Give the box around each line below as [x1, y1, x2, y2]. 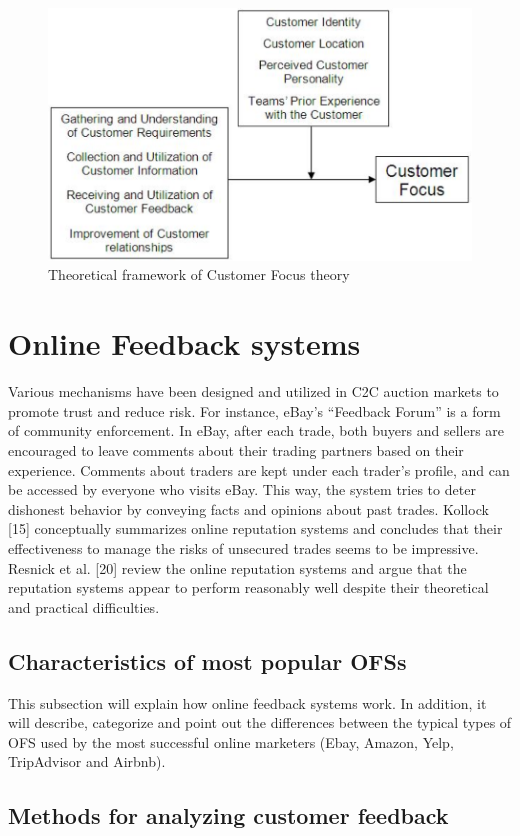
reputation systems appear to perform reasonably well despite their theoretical [8, 577, 489, 598]
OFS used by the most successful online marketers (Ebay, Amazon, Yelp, [8, 731, 454, 752]
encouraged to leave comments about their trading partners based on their [8, 439, 464, 460]
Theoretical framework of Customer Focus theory [48, 264, 350, 285]
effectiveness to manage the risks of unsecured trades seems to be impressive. [8, 537, 479, 558]
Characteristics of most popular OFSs [8, 645, 407, 676]
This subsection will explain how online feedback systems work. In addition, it [8, 692, 487, 713]
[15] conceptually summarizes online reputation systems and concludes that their [8, 518, 503, 539]
